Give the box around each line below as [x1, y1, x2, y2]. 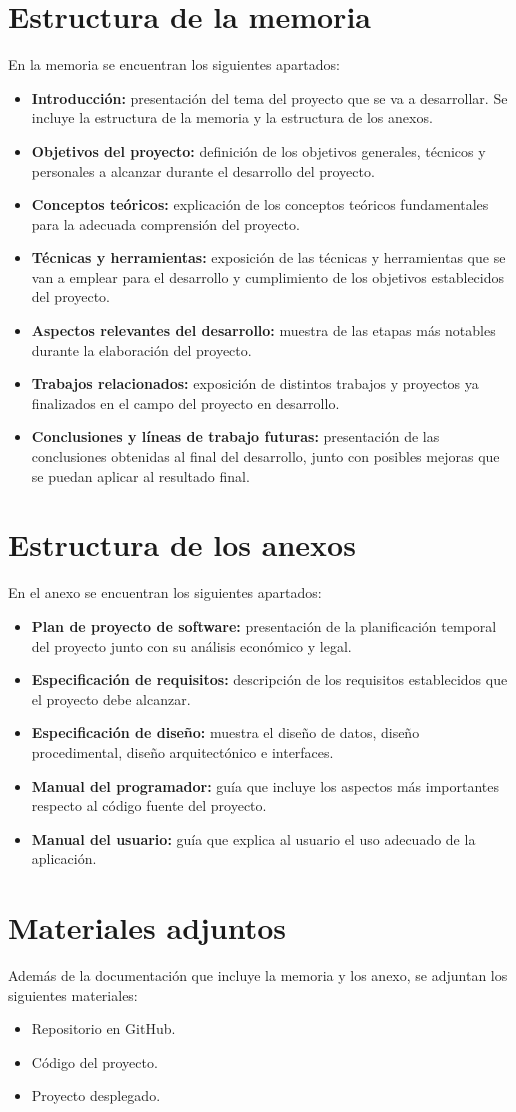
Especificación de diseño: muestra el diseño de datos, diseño [31, 722, 420, 743]
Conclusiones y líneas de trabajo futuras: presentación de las [31, 426, 440, 447]
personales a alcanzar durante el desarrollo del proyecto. [31, 160, 375, 181]
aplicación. [31, 848, 97, 869]
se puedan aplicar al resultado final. [31, 465, 250, 486]
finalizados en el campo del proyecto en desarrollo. [31, 392, 340, 413]
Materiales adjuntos [8, 907, 287, 948]
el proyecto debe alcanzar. [31, 688, 191, 709]
